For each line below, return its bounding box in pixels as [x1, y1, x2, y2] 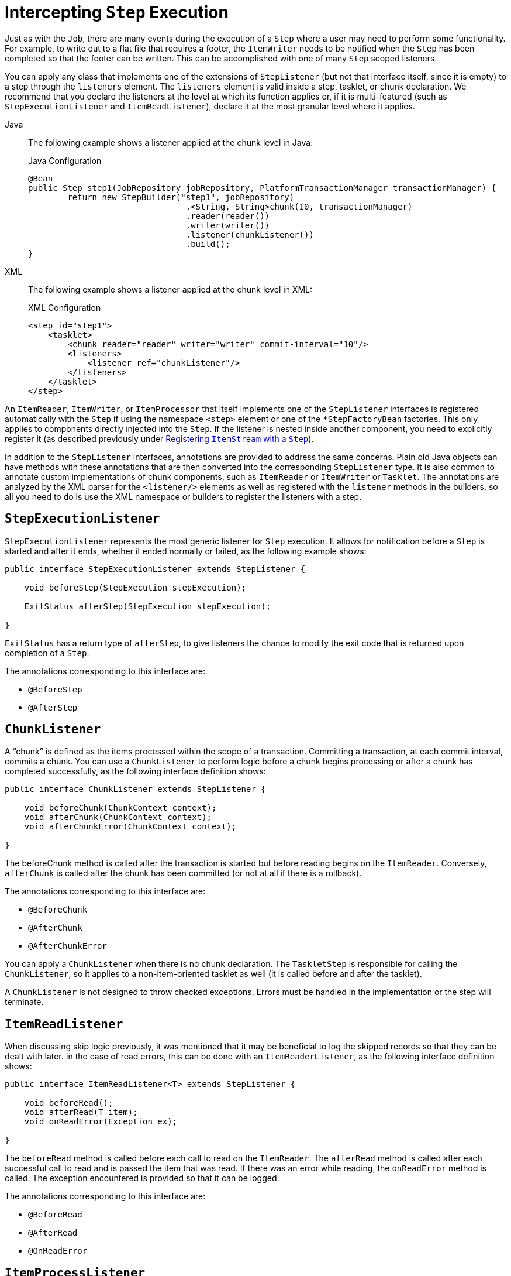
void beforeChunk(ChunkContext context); [24, 803, 217, 813]
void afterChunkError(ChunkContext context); [24, 822, 237, 832]
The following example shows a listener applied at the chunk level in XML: [28, 284, 312, 294]
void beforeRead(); [24, 1098, 113, 1108]
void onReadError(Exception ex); [24, 1117, 178, 1127]
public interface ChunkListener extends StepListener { [5, 784, 266, 794]
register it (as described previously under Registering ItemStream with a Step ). [5, 433, 314, 444]
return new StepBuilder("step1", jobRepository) [67, 192, 295, 202]
